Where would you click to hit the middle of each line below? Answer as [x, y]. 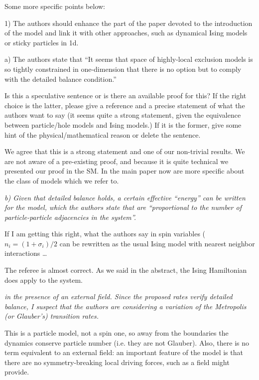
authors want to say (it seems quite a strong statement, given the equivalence [123, 115]
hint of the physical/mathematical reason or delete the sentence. [103, 134]
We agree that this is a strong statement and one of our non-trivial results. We [125, 151]
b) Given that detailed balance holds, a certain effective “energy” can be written [125, 197]
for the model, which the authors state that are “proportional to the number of [123, 207]
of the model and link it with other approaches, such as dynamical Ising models [126, 33]
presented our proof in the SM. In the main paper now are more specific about [125, 171]
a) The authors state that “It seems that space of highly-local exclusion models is [129, 59]
